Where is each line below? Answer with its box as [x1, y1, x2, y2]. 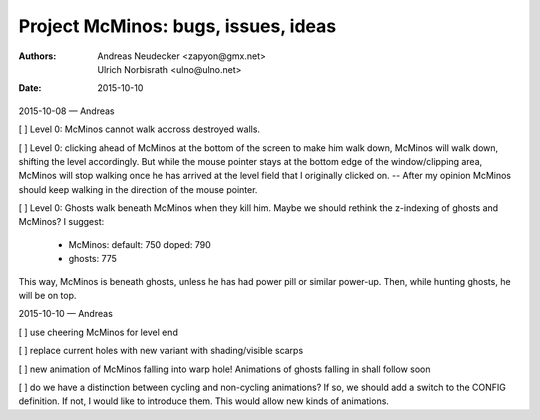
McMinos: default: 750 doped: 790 [68, 238, 212, 250]
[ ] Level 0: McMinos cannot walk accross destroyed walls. [18, 123, 260, 135]
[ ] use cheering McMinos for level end [18, 326, 179, 338]
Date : [18, 82, 42, 94]
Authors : [18, 50, 57, 62]
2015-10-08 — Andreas [18, 105, 115, 117]
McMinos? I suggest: [18, 216, 105, 228]
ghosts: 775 [68, 253, 117, 265]
